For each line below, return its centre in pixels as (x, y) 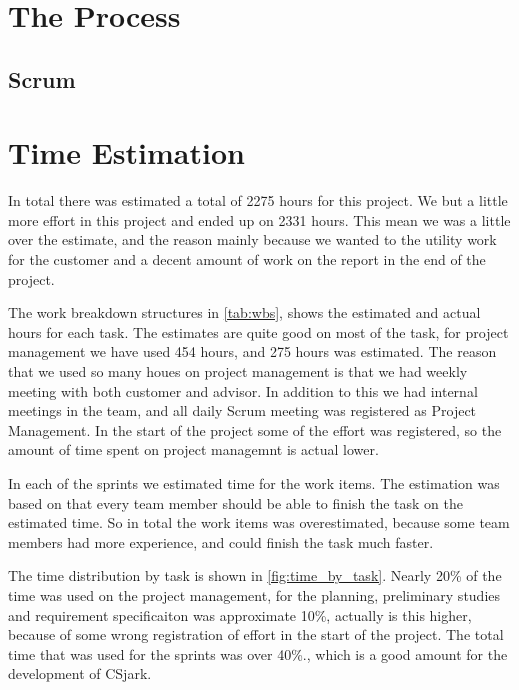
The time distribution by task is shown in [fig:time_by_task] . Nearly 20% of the (255, 575)
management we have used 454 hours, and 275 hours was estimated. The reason (252, 351)
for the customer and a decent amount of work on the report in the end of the (247, 259)
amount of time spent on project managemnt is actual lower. (193, 449)
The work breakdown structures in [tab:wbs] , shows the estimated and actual (244, 312)
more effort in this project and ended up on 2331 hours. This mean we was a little (259, 219)
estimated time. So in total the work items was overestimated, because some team (259, 522)
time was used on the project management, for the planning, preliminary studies (254, 594)
